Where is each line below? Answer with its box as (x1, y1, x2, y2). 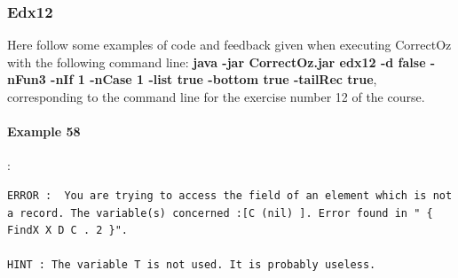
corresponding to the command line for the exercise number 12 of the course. (7, 88, 425, 105)
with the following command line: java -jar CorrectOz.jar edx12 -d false (7, 52, 426, 71)
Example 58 (7, 122, 81, 141)
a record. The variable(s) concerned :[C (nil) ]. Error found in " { (7, 206, 433, 220)
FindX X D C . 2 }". (7, 224, 129, 237)
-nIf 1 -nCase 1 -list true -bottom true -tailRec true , (51, 70, 377, 89)
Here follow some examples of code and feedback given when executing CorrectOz (7, 35, 452, 54)
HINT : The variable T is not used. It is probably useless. (7, 259, 376, 272)
